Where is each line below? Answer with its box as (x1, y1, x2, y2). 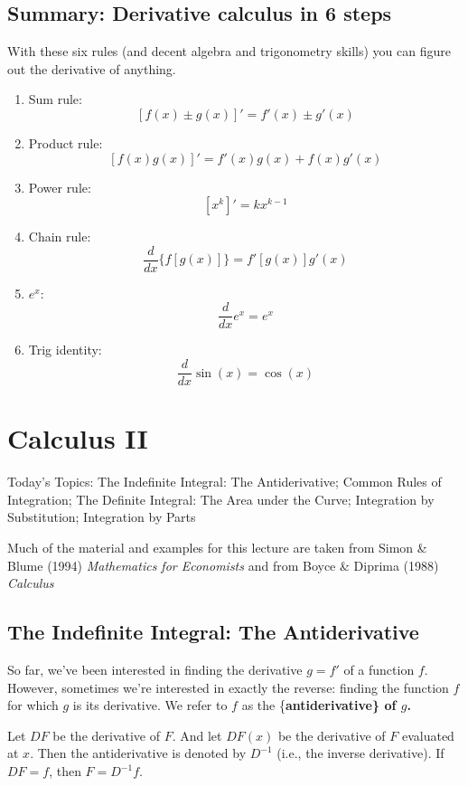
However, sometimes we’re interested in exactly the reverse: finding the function (7, 677, 449, 696)
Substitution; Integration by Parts (7, 507, 196, 526)
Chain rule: (28, 227, 91, 246)
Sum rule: (28, 90, 82, 109)
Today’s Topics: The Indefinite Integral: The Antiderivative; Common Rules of (7, 472, 442, 491)
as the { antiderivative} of (241, 696, 397, 715)
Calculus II (7, 420, 148, 457)
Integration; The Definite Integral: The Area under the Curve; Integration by (7, 489, 435, 508)
